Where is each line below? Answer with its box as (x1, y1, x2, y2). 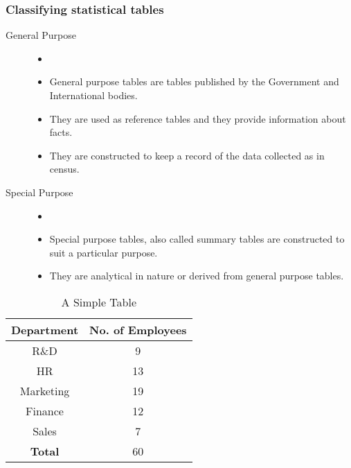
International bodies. (49, 88, 138, 102)
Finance (26, 402, 64, 419)
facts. (49, 125, 73, 139)
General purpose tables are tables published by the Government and (49, 74, 339, 89)
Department (11, 321, 79, 338)
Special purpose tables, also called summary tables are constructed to (49, 232, 345, 246)
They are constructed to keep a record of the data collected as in (49, 148, 325, 162)
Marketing (19, 382, 70, 399)
